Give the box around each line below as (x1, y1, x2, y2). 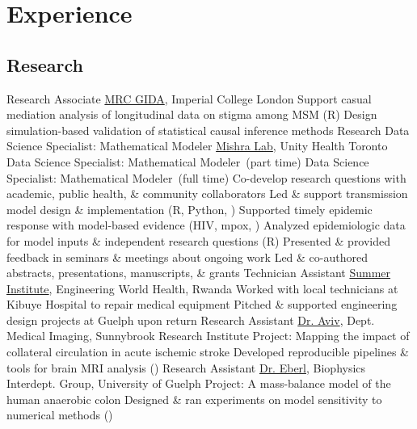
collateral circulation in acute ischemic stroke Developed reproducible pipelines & (6, 343, 410, 360)
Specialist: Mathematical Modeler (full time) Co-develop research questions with (6, 169, 406, 186)
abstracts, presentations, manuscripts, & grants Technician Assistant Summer (6, 264, 391, 281)
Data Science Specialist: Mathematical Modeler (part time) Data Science (6, 153, 369, 170)
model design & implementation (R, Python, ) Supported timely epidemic (6, 200, 373, 217)
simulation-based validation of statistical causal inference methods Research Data (6, 121, 410, 138)
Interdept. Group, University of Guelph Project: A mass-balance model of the (6, 375, 391, 392)
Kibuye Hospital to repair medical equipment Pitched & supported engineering (6, 296, 398, 313)
